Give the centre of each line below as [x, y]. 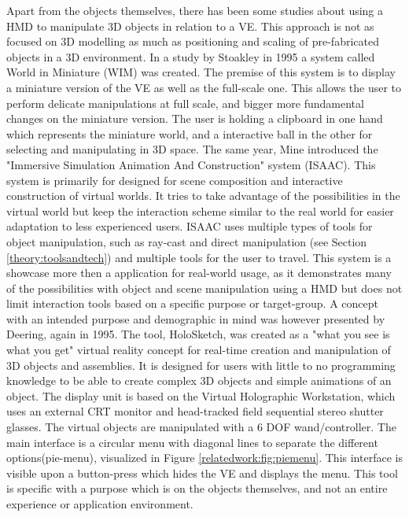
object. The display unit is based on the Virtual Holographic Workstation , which [201, 395]
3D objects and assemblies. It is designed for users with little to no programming [201, 365]
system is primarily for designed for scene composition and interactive [175, 180]
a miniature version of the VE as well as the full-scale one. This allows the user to [204, 87]
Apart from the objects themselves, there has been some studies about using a [195, 10]
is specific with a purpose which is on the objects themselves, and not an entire [197, 488]
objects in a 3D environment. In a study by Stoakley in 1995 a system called [191, 56]
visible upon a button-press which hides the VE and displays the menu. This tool [202, 473]
